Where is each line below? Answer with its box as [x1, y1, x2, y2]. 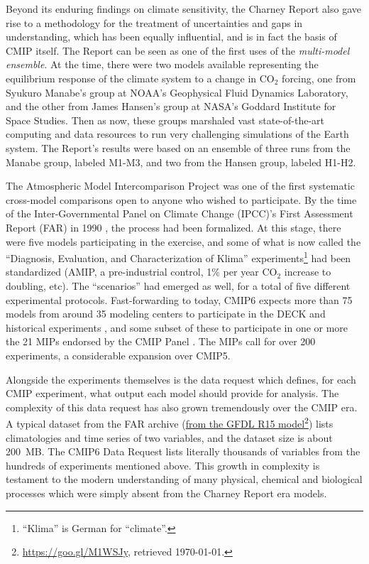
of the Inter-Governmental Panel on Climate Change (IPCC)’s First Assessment [6, 206, 353, 221]
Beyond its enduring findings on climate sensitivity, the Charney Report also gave [6, 1, 362, 16]
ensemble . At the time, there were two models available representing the [6, 57, 319, 72]
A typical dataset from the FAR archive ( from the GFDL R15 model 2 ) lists [6, 414, 334, 430]
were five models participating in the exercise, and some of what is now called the [6, 234, 361, 249]
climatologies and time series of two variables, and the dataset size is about [6, 430, 333, 445]
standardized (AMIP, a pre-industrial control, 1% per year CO [6, 264, 277, 279]
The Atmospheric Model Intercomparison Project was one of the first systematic [6, 178, 355, 193]
